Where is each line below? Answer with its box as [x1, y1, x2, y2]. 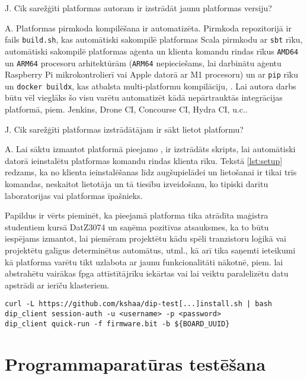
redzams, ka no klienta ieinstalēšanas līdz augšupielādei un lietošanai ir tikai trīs [5, 166, 297, 178]
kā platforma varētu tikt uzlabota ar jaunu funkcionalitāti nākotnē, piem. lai [5, 255, 283, 268]
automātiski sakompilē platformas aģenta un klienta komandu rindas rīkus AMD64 [5, 44, 299, 57]
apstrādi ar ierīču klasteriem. [5, 278, 110, 291]
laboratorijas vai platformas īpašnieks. [5, 189, 143, 201]
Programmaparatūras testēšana [5, 351, 266, 375]
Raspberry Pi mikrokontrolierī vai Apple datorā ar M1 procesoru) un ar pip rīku [5, 68, 299, 81]
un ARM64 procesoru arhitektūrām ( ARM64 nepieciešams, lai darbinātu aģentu [5, 56, 282, 69]
